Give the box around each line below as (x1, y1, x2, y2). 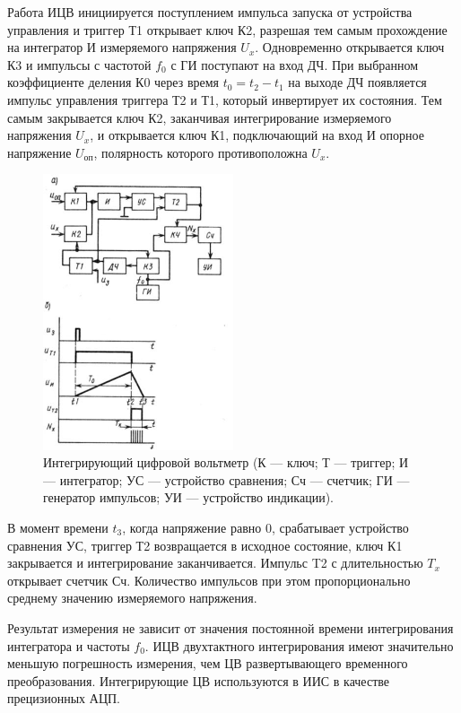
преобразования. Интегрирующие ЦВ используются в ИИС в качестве (7, 671, 389, 690)
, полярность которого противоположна (93, 143, 308, 161)
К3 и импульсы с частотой (7, 55, 152, 74)
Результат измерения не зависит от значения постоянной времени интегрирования (7, 619, 454, 637)
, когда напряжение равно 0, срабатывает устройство (122, 518, 409, 537)
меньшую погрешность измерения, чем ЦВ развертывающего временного (7, 654, 408, 673)
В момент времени (7, 518, 109, 537)
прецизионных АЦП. (7, 689, 120, 708)
